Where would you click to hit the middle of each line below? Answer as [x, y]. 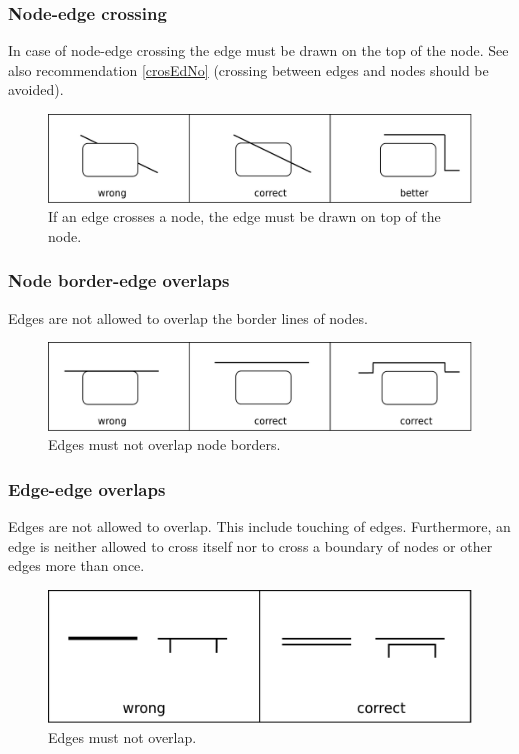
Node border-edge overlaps [119, 280]
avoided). [36, 89]
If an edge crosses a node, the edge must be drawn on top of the [244, 216]
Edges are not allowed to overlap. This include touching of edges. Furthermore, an [259, 526]
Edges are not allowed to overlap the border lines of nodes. [188, 317]
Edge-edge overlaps [87, 488]
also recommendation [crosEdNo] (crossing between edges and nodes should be [248, 69]
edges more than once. [76, 565]
